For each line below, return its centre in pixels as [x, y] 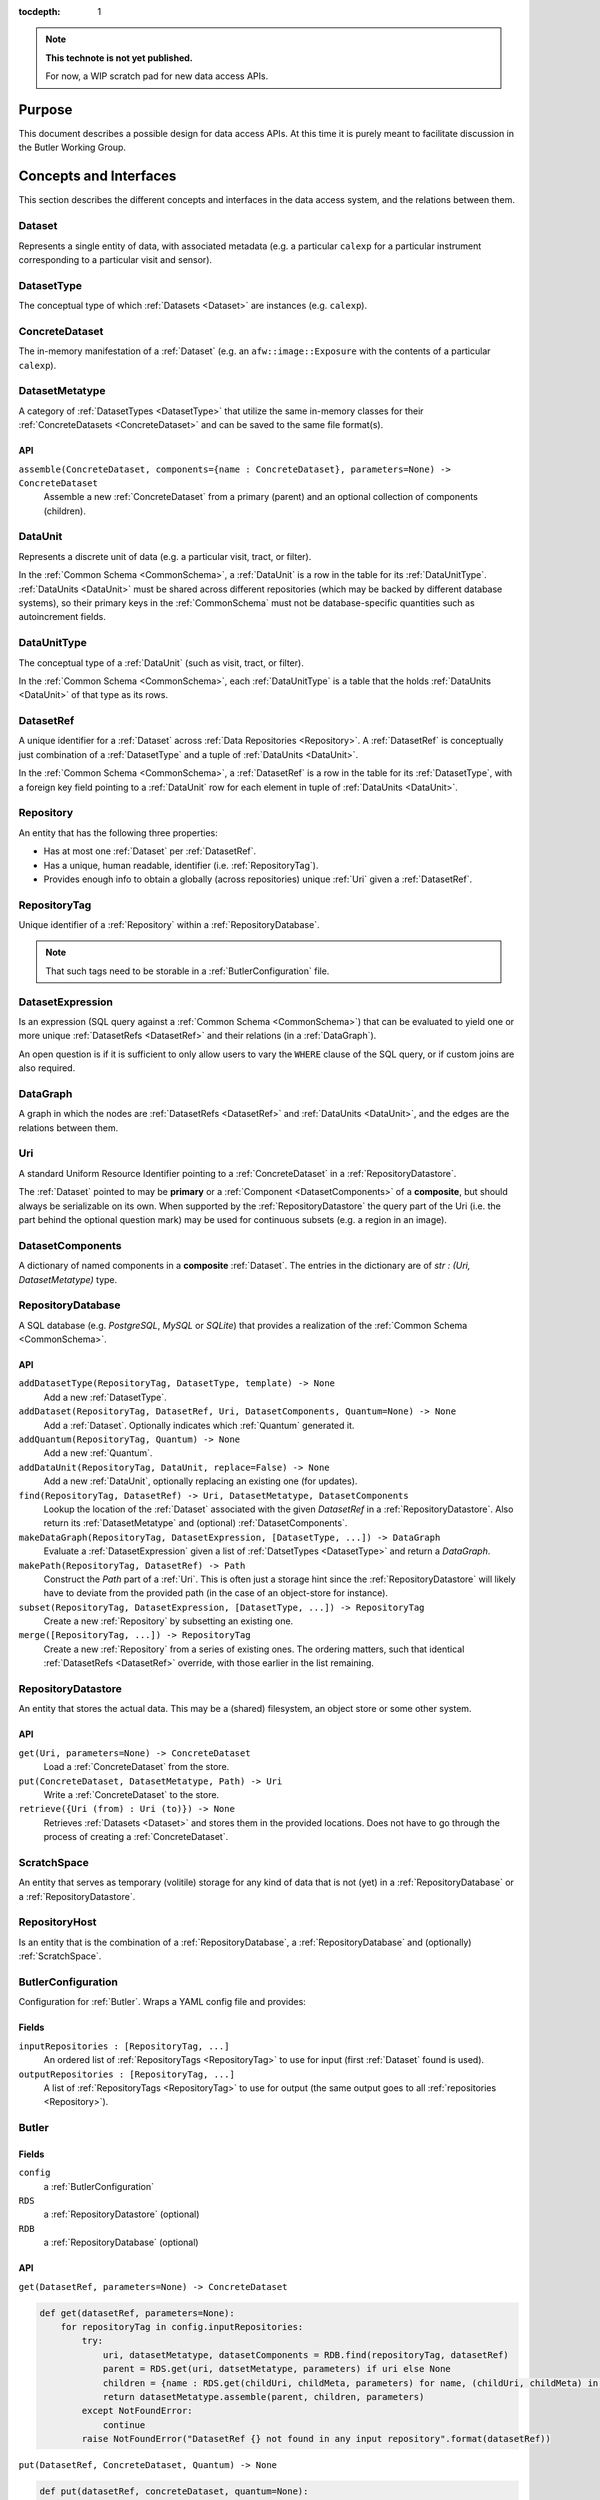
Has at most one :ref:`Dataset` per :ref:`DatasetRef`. [150, 851]
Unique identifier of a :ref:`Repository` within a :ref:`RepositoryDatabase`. [169, 925]
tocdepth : [39, 11]
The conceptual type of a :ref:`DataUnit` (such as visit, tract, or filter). [161, 662]
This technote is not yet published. [119, 57]
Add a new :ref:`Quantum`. [98, 1453]
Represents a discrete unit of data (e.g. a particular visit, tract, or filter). [165, 556]
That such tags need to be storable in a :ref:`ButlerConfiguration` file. [187, 971]
